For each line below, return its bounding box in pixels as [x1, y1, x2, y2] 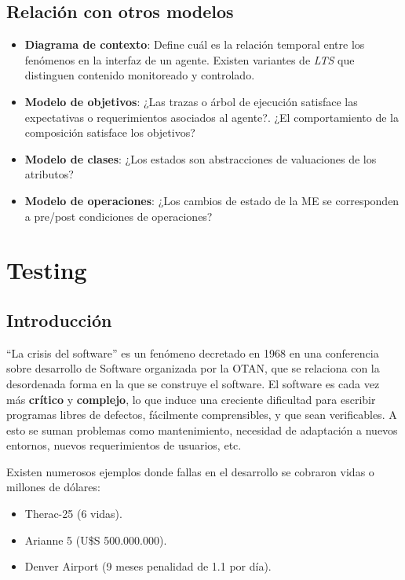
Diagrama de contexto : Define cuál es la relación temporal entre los [24, 36, 365, 53]
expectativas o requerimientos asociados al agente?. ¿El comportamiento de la [24, 108, 399, 125]
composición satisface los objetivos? [24, 124, 195, 141]
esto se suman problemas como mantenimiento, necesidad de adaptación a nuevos [6, 421, 398, 438]
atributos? [24, 166, 74, 182]
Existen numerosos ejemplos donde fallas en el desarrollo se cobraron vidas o [6, 463, 374, 479]
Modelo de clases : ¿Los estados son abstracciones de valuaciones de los [24, 150, 377, 167]
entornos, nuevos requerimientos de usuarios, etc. [6, 437, 242, 453]
